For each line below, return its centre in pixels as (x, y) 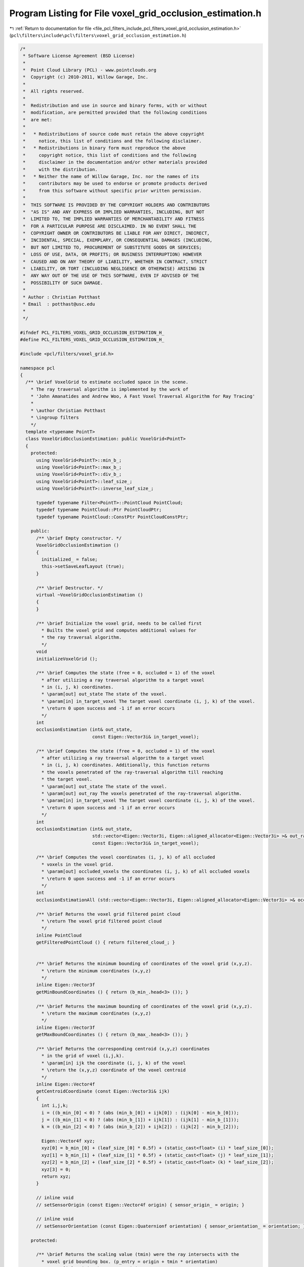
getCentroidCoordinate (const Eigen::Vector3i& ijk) (103, 1091)
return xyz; (56, 1177)
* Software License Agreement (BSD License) (79, 56)
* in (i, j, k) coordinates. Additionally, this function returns (126, 765)
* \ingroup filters (55, 418)
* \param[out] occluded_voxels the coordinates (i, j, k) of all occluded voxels (146, 871)
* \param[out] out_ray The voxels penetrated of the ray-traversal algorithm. (142, 793)
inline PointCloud (59, 935)
